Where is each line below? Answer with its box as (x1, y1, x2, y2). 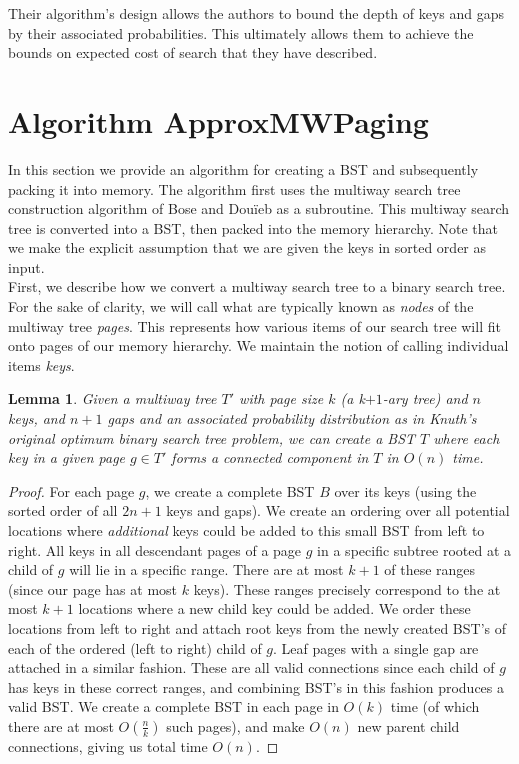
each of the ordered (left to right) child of (8, 637, 262, 658)
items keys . (8, 354, 75, 375)
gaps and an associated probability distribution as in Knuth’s (107, 408, 477, 429)
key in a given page (8, 447, 126, 468)
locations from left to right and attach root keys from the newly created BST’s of (8, 617, 506, 638)
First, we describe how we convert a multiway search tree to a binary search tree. (8, 276, 506, 297)
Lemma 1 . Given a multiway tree (8, 388, 217, 409)
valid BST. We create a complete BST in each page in (8, 696, 339, 717)
